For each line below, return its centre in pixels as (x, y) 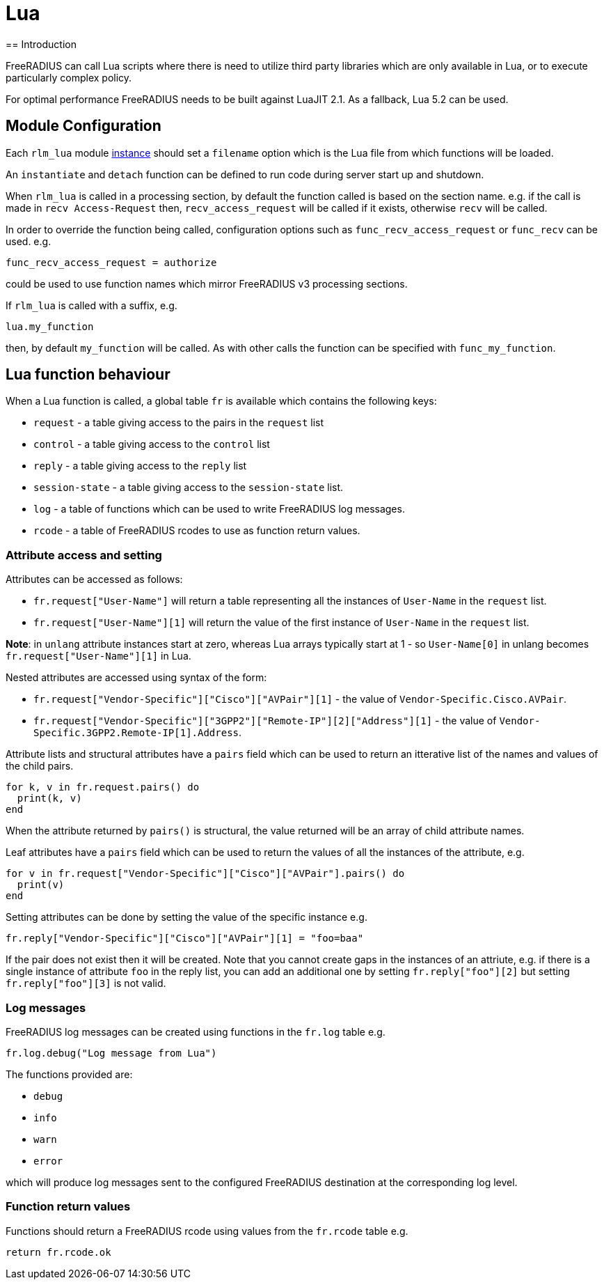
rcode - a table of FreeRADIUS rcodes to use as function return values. (197, 531)
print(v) (41, 885)
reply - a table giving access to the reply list (140, 466)
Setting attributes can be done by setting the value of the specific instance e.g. (186, 917)
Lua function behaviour (88, 375)
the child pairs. (40, 766)
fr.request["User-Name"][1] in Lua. (98, 656)
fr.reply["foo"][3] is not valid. (86, 983)
